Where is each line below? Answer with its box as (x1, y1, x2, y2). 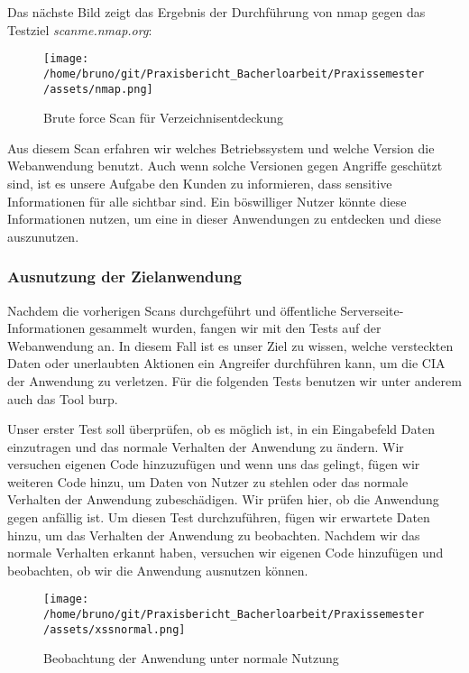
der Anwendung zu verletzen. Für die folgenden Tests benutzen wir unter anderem (7, 371, 462, 390)
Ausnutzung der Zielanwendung (7, 265, 242, 288)
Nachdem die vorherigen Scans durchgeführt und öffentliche (7, 300, 336, 319)
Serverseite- (340, 300, 404, 319)
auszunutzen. (7, 226, 79, 245)
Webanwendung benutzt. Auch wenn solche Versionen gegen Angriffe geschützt (7, 156, 443, 175)
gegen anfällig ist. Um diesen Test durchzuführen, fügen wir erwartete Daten (7, 508, 430, 527)
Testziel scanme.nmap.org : (7, 20, 152, 39)
